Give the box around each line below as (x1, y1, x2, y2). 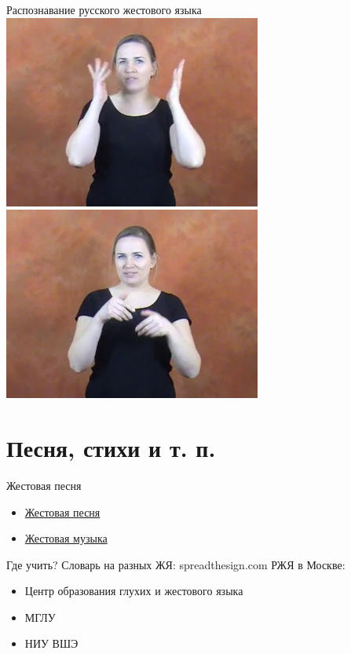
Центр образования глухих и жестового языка (24, 583, 243, 599)
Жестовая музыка (24, 530, 108, 546)
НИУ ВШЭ (24, 635, 79, 652)
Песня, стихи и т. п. (6, 431, 216, 463)
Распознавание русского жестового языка (6, 2, 202, 17)
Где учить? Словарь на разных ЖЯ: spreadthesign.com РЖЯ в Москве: (6, 556, 346, 572)
